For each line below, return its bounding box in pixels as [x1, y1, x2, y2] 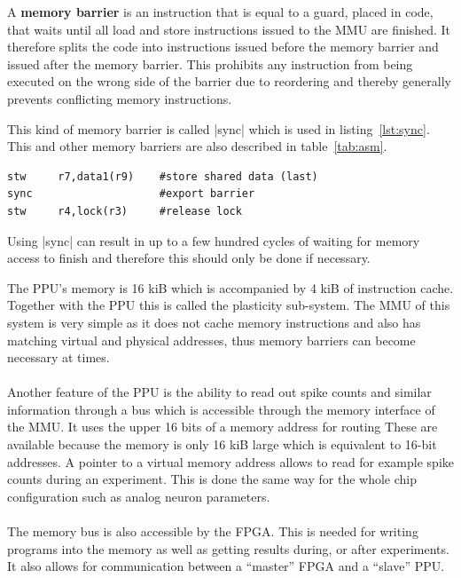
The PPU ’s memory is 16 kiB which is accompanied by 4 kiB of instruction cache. [7, 278, 454, 297]
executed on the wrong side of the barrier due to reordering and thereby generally [7, 72, 451, 91]
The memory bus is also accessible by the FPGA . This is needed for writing [7, 522, 418, 541]
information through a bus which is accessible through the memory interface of [7, 400, 435, 418]
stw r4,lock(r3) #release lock [7, 204, 242, 218]
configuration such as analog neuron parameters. [7, 487, 270, 505]
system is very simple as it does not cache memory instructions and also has [7, 313, 421, 331]
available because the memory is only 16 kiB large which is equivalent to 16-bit [7, 435, 437, 454]
